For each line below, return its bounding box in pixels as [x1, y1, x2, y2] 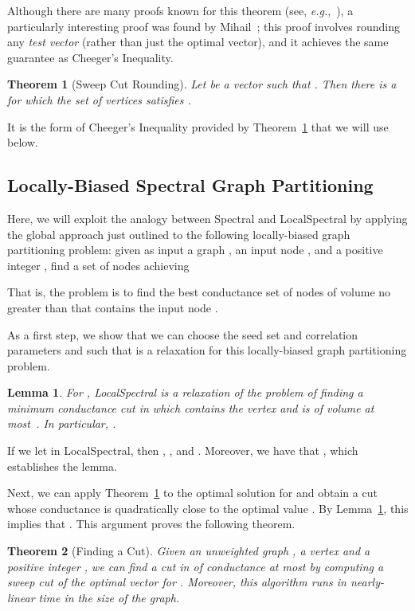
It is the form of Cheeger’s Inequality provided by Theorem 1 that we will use [7, 118, 389, 135]
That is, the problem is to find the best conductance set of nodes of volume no [7, 284, 391, 300]
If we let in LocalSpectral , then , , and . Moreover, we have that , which [7, 442, 358, 459]
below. [7, 134, 38, 151]
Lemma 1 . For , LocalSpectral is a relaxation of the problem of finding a [7, 384, 363, 401]
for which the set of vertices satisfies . [7, 91, 191, 108]
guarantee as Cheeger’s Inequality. [7, 49, 174, 65]
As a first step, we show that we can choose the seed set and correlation [7, 326, 358, 343]
